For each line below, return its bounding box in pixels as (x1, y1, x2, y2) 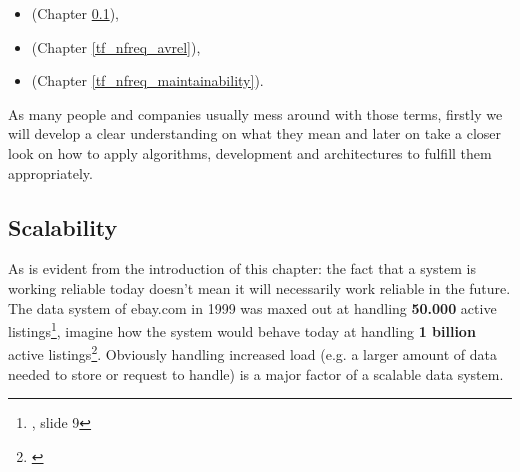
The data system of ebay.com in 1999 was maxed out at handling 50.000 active (8, 297, 497, 318)
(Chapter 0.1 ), (31, 3, 119, 23)
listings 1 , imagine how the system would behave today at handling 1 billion (8, 318, 476, 341)
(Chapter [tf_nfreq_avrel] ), (31, 36, 201, 57)
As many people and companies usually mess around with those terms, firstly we (8, 103, 503, 124)
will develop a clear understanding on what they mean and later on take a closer (8, 123, 502, 144)
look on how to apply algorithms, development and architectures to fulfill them (8, 142, 492, 163)
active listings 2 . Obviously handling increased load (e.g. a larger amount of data (8, 341, 497, 365)
